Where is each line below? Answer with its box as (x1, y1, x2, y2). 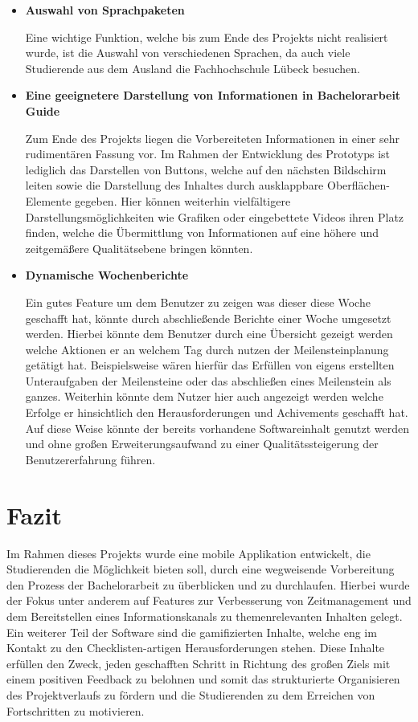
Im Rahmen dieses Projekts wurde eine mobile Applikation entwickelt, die (6, 545, 371, 561)
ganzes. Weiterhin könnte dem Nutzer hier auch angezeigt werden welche (25, 388, 383, 405)
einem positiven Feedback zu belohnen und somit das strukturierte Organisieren (6, 671, 400, 687)
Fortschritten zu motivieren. (6, 702, 145, 719)
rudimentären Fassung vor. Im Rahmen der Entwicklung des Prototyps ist (25, 145, 391, 162)
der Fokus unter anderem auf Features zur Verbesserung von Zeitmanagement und (6, 592, 412, 609)
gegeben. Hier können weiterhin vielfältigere (75, 192, 291, 209)
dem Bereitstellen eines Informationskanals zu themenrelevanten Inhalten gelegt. (6, 607, 403, 624)
